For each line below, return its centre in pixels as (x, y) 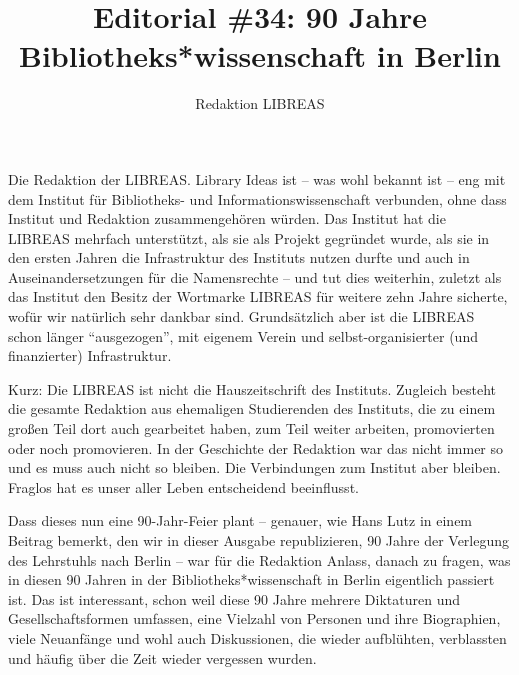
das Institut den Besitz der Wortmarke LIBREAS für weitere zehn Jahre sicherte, (258, 296)
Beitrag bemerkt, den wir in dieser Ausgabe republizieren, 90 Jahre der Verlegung (259, 540)
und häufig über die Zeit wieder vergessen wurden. (162, 657)
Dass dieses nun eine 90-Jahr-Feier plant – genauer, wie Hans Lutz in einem (240, 520)
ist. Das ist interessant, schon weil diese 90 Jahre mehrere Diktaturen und (234, 598)
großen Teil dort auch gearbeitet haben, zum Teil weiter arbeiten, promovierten (251, 428)
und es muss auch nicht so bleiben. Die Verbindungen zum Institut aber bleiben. (254, 467)
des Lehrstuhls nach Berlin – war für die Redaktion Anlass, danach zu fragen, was (259, 559)
